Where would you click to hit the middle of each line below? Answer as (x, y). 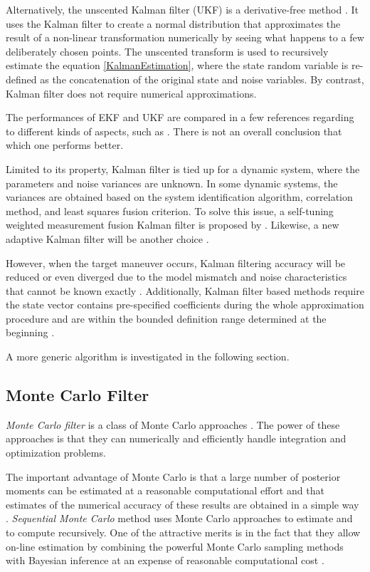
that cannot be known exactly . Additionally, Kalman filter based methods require (185, 290)
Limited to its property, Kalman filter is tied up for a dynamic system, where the (183, 168)
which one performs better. (65, 145)
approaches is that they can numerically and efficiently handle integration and (176, 438)
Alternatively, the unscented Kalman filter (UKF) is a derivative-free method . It (182, 9)
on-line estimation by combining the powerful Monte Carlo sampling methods (175, 546)
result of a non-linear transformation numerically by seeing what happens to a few (185, 37)
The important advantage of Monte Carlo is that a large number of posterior (173, 476)
